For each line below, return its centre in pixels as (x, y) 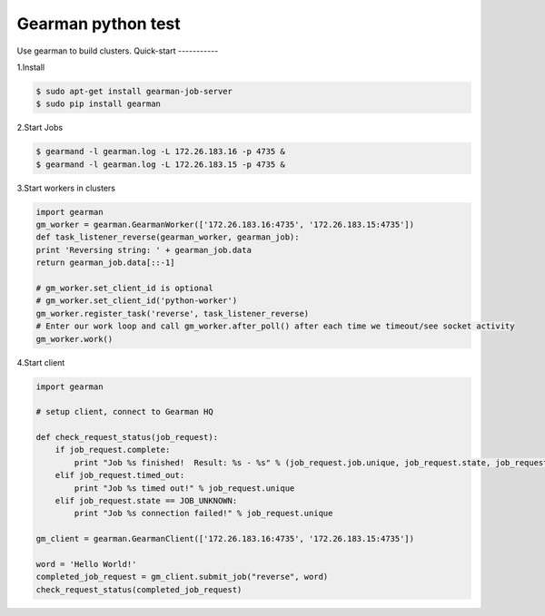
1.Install (31, 67)
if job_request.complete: (113, 450)
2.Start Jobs (40, 128)
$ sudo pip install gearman (98, 104)
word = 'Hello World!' (86, 564)
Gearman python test (99, 24)
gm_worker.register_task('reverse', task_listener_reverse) (173, 313)
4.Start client (41, 362)
